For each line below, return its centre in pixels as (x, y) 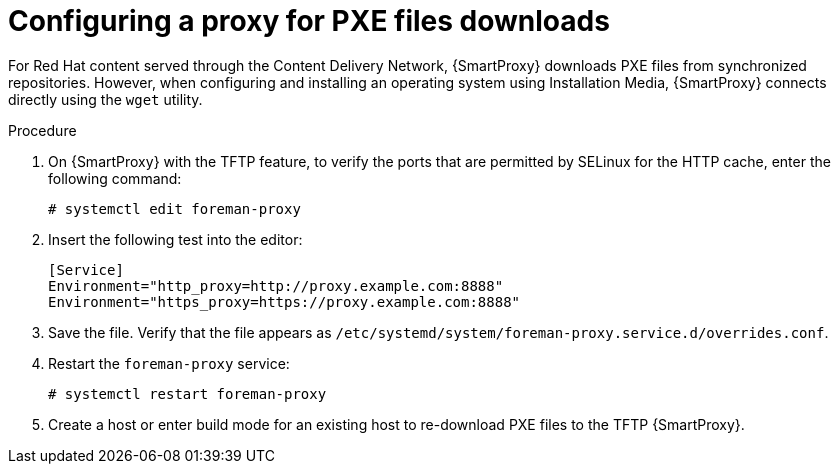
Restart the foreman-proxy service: (169, 363)
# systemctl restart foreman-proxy (187, 393)
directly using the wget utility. (105, 99)
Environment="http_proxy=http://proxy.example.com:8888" (276, 285)
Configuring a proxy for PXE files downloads (309, 21)
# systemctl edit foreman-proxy (174, 208)
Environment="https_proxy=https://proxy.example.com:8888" (284, 301)
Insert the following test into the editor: (175, 239)
